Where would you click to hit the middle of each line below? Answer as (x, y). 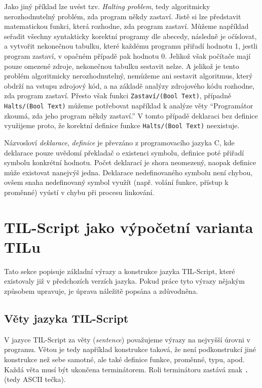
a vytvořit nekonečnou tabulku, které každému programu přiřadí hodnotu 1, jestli (131, 46)
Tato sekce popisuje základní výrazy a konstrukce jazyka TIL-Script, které (120, 271)
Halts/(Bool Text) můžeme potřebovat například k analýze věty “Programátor (129, 105)
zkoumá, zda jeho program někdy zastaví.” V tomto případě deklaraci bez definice (131, 115)
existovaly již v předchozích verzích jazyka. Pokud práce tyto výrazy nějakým (124, 281)
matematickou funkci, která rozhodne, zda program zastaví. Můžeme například (126, 26)
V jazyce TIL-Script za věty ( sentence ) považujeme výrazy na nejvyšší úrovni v (127, 339)
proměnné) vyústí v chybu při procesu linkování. (79, 192)
